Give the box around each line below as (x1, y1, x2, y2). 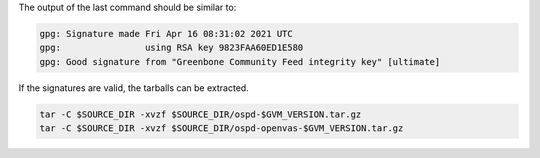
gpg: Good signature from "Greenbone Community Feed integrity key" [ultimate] (39, 56, 441, 67)
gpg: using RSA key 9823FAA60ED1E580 (39, 42, 304, 54)
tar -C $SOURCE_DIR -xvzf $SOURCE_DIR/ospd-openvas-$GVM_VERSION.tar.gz (39, 123, 404, 134)
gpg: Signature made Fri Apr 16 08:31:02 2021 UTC (39, 28, 294, 39)
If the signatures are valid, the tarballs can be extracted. (18, 81, 249, 94)
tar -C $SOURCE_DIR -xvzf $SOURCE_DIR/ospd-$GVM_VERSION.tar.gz (39, 108, 362, 120)
